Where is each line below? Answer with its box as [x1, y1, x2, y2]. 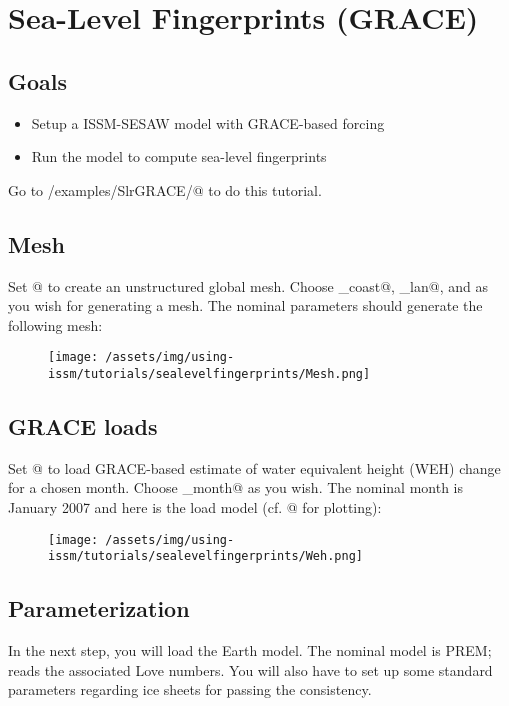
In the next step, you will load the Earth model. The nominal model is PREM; [8, 640, 492, 661]
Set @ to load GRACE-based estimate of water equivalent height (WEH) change [8, 457, 501, 478]
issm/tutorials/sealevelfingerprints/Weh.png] [48, 549, 363, 564]
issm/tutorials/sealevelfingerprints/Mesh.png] [48, 367, 371, 381]
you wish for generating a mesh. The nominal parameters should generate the [8, 295, 483, 316]
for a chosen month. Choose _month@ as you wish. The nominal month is [8, 477, 464, 498]
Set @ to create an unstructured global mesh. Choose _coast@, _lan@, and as [8, 275, 488, 296]
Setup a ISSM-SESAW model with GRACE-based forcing [31, 112, 385, 133]
